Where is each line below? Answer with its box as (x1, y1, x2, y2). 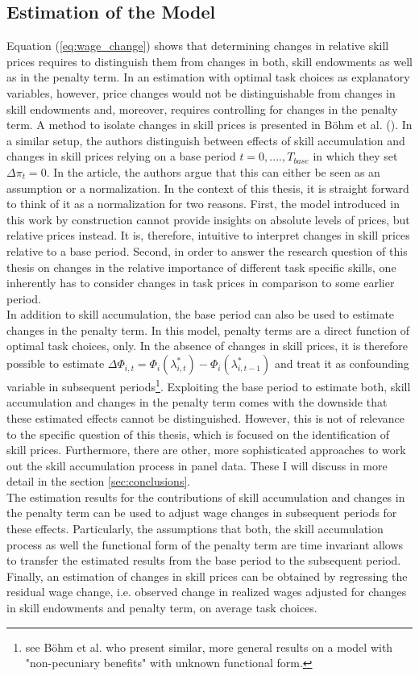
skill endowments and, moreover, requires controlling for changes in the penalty (6, 100, 398, 117)
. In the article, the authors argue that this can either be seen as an (46, 163, 380, 180)
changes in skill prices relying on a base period (6, 148, 236, 165)
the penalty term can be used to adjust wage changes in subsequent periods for (6, 504, 397, 521)
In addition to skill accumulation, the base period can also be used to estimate (6, 306, 395, 323)
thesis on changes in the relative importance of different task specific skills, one (6, 258, 396, 275)
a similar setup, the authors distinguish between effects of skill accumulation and (6, 131, 405, 148)
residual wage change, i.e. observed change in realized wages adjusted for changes (6, 583, 407, 600)
